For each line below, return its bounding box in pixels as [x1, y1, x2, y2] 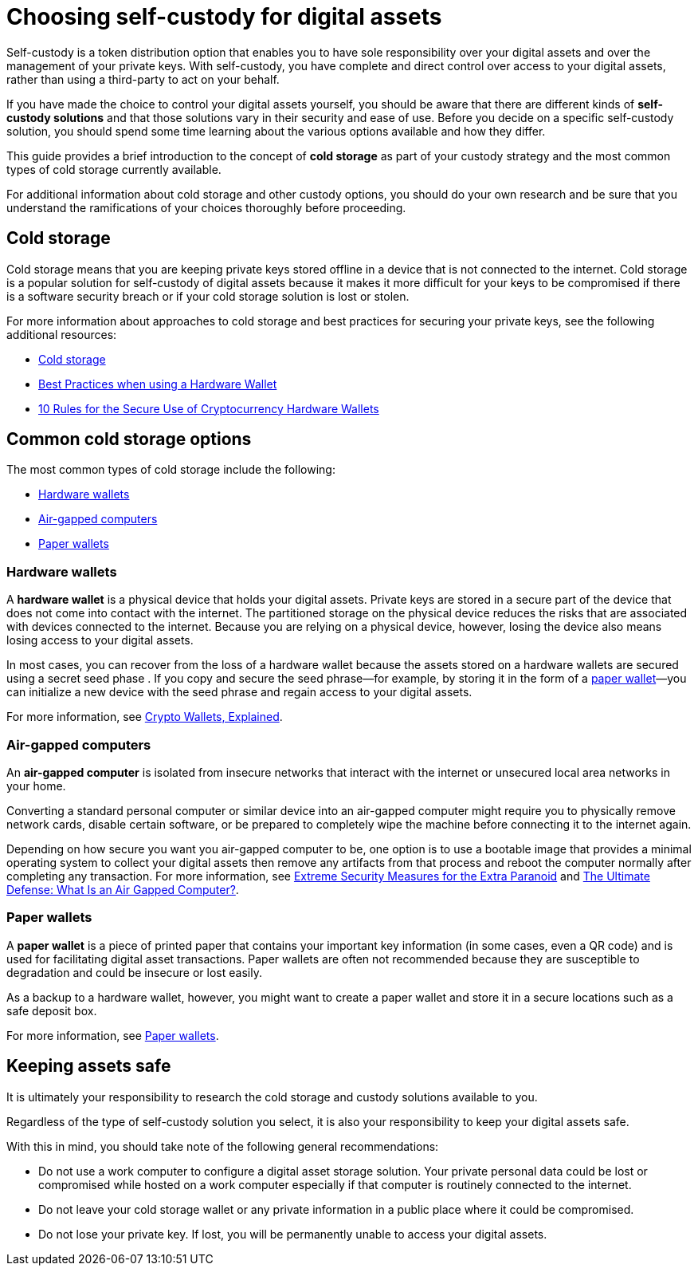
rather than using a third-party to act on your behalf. [6, 72, 280, 86]
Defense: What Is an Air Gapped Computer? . [6, 882, 239, 896]
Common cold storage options [6, 429, 252, 450]
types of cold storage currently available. [6, 162, 222, 176]
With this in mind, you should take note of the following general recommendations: [6, 1139, 439, 1153]
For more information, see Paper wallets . [6, 1028, 219, 1042]
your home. [6, 778, 66, 793]
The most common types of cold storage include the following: [6, 463, 335, 477]
